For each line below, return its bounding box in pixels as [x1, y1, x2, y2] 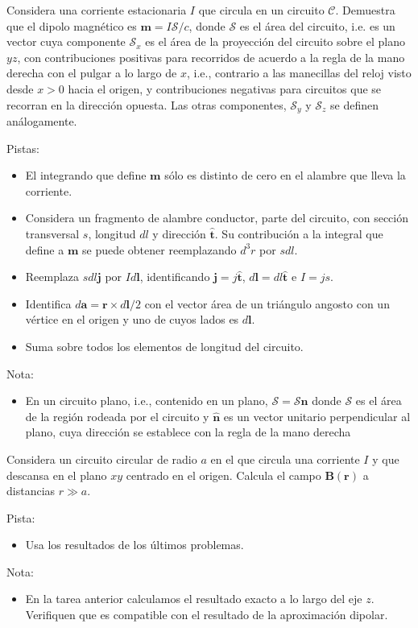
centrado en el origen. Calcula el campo [126, 466, 321, 483]
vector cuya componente [6, 33, 126, 50]
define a [25, 241, 64, 258]
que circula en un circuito [198, 2, 325, 18]
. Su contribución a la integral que [214, 225, 383, 242]
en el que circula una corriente [210, 450, 360, 467]
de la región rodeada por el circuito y [25, 407, 209, 424]
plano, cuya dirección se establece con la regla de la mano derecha [25, 423, 351, 440]
